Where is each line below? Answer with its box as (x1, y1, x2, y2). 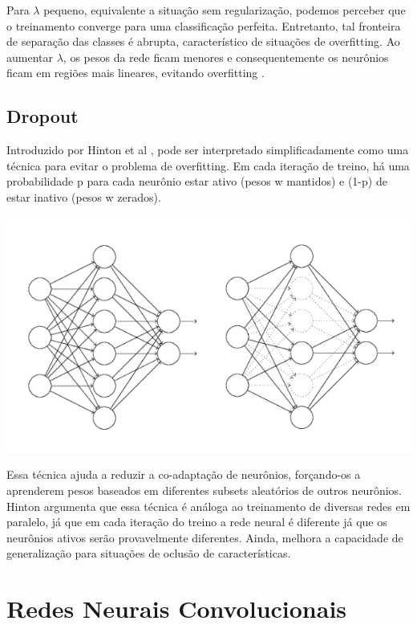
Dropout (6, 104, 79, 129)
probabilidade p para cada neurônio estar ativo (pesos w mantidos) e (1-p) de (6, 173, 387, 190)
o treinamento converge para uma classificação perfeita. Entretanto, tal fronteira (6, 17, 401, 34)
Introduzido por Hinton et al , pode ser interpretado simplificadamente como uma (6, 141, 409, 158)
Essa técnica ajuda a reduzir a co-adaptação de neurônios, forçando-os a (6, 466, 361, 483)
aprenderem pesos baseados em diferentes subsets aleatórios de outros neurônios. (6, 482, 402, 498)
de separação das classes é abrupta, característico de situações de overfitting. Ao (6, 33, 400, 50)
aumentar (6, 48, 53, 65)
